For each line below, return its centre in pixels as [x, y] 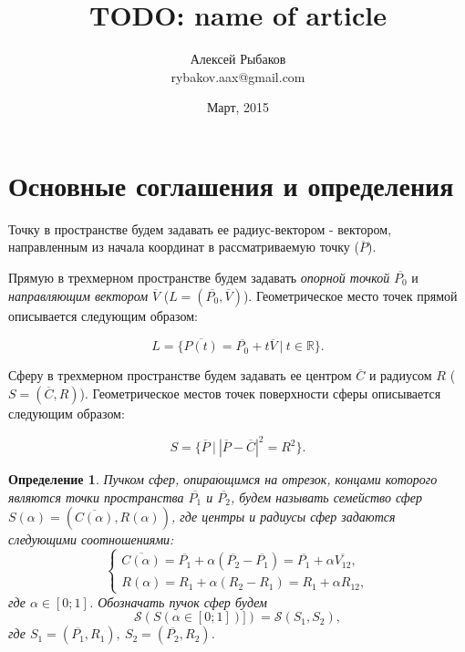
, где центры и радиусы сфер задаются [283, 517]
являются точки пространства [96, 497]
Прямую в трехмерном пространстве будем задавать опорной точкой [199, 278]
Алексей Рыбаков [238, 59]
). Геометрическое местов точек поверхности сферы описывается [260, 393]
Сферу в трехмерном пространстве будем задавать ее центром [180, 375]
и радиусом [400, 375]
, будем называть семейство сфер [326, 497]
